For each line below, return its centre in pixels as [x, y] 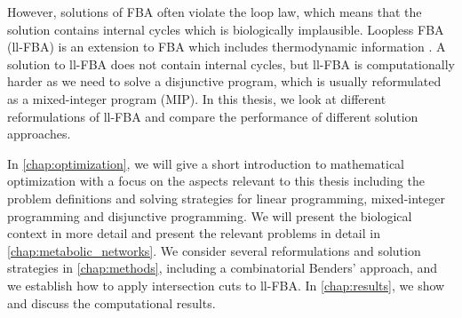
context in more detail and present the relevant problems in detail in [194, 233]
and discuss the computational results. [112, 302]
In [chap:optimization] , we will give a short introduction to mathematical [206, 163]
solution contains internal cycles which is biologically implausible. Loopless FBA [226, 29]
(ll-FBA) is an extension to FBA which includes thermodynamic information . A [227, 47]
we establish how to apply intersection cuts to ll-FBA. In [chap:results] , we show [226, 285]
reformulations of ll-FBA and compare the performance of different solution [213, 116]
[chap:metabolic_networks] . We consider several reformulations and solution [214, 250]
